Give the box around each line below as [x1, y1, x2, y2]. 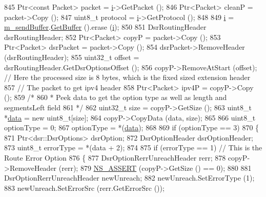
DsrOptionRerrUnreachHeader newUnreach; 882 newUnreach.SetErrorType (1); [4, 172, 255, 183]
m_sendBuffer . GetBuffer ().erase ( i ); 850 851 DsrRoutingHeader [4, 22, 207, 32]
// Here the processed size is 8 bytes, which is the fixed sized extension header [4, 72, 251, 83]
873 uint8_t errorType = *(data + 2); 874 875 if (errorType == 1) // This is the [4, 142, 262, 153]
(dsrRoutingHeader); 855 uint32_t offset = [4, 51, 139, 62]
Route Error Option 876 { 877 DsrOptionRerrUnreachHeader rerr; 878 [4, 152, 226, 163]
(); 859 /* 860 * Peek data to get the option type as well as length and [4, 92, 227, 103]
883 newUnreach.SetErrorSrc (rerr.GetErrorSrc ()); [4, 182, 165, 193]
